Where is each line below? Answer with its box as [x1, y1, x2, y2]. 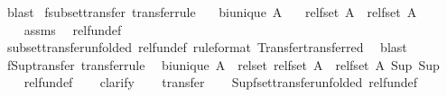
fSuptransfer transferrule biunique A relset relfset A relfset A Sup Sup [6, 55, 440, 74]
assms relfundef [23, 20, 122, 39]
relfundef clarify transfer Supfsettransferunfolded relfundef [23, 73, 418, 92]
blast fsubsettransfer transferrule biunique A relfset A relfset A [6, 3, 417, 21]
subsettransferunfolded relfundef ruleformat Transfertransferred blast [6, 38, 407, 57]
